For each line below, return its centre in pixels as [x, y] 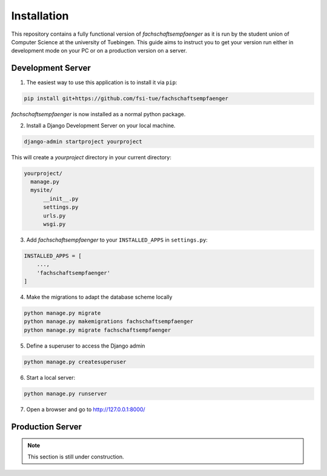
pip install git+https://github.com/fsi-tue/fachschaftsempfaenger [126, 99]
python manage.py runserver [65, 393]
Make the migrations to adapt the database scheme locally [99, 297]
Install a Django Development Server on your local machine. [101, 125]
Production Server [46, 427]
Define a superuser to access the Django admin [86, 346]
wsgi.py [54, 224]
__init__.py [61, 199]
